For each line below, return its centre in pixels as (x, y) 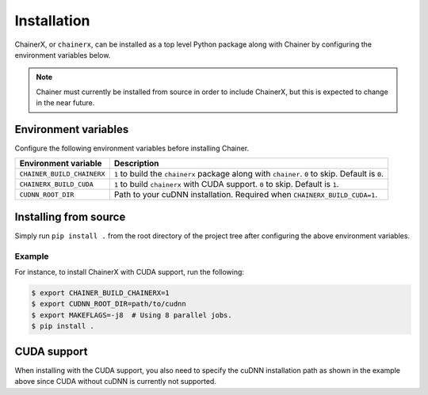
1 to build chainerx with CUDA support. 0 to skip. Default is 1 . (226, 184)
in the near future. (65, 103)
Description (136, 164)
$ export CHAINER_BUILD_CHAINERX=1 (100, 293)
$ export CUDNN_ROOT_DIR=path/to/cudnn (109, 304)
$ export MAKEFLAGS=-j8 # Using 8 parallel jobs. (132, 315)
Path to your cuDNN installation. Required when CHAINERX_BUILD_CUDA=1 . (246, 195)
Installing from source (70, 216)
